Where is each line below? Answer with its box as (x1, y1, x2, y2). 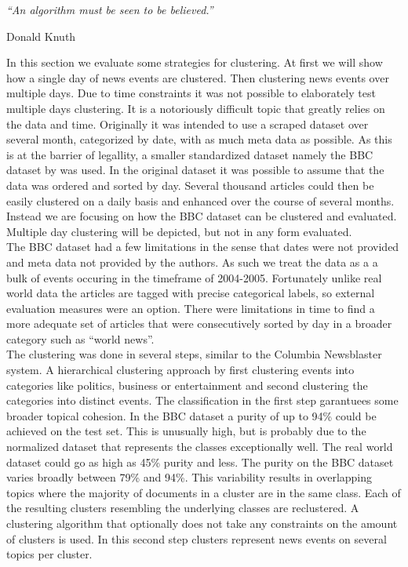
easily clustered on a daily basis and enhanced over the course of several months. (6, 192, 395, 209)
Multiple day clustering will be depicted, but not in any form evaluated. (6, 223, 352, 239)
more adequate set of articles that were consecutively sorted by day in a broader (6, 315, 392, 332)
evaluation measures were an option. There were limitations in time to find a (6, 300, 375, 316)
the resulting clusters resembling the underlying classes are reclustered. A (6, 500, 359, 516)
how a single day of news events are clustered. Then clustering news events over (6, 69, 389, 85)
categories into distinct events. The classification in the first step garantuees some (6, 392, 399, 409)
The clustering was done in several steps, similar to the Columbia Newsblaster (6, 346, 382, 362)
